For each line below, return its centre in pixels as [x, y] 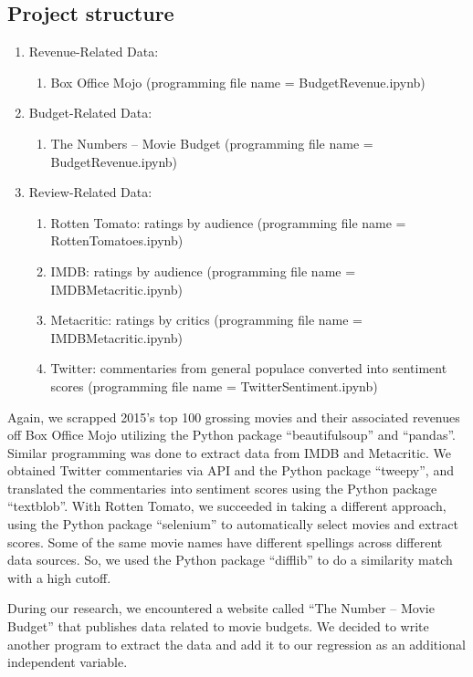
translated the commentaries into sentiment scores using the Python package [222, 488]
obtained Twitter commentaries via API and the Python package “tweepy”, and [231, 470]
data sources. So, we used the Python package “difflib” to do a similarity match [230, 560]
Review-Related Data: [90, 192]
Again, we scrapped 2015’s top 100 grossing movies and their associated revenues [234, 417]
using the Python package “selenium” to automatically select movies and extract [233, 524]
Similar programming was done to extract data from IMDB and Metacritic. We [230, 452]
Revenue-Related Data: [94, 52]
